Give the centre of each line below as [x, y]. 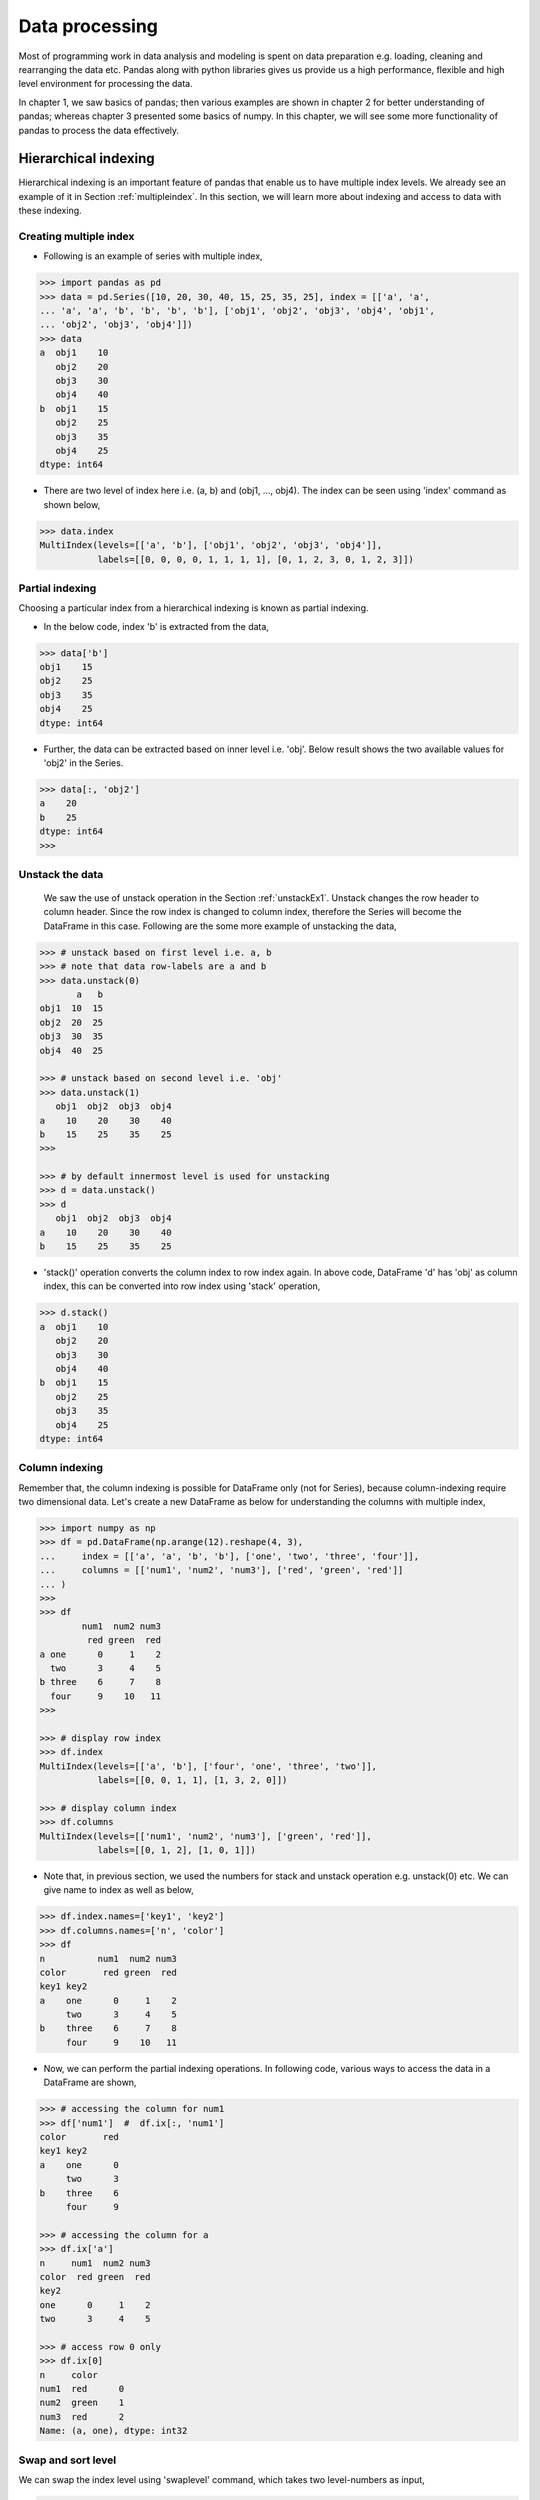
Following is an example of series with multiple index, [153, 256]
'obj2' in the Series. [83, 762]
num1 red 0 [82, 2389]
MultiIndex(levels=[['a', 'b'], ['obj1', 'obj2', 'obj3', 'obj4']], [211, 545]
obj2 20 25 [71, 1022]
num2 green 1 [82, 2403]
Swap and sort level [67, 2460]
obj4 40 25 [71, 1050]
